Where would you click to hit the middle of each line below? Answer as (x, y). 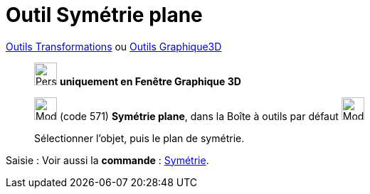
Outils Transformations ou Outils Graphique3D (114, 46)
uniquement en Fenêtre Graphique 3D (150, 81)
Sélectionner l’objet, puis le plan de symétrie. (139, 138)
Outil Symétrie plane (104, 15)
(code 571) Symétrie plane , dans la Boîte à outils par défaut (199, 116)
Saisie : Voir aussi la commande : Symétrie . (107, 160)
